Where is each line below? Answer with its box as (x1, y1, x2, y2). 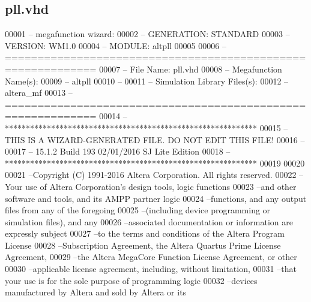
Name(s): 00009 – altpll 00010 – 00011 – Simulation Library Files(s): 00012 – (5, 74, 289, 87)
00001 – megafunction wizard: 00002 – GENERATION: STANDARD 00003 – (5, 28, 290, 40)
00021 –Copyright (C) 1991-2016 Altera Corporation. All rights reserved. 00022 (5, 168, 297, 181)
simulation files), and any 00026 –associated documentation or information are (5, 215, 293, 228)
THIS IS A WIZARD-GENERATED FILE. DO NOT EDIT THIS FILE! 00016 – (5, 133, 305, 146)
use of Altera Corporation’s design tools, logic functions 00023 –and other (25, 180, 297, 192)
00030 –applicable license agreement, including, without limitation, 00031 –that (5, 262, 297, 275)
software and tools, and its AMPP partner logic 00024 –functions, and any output (5, 192, 307, 204)
